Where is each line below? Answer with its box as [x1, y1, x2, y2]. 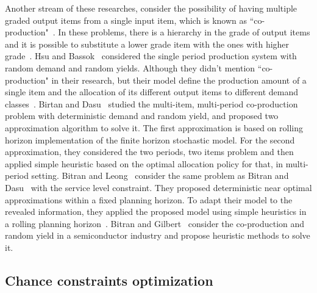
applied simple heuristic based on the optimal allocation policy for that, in [5, 157, 283, 170]
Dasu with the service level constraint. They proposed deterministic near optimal [5, 181, 312, 194]
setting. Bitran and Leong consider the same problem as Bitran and [31, 169, 289, 182]
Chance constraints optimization [5, 270, 213, 289]
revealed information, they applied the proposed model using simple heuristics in [5, 205, 307, 218]
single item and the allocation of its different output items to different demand [5, 85, 298, 98]
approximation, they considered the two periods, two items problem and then [5, 145, 294, 158]
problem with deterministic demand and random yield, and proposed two [5, 109, 279, 122]
